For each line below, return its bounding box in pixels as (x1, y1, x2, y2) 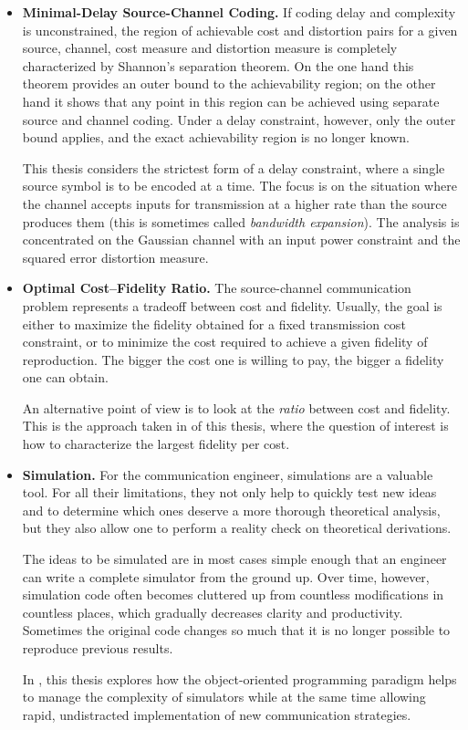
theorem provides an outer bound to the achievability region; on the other (22, 74, 436, 93)
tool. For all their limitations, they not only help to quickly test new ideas (22, 483, 437, 502)
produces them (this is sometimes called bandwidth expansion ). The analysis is (22, 212, 460, 231)
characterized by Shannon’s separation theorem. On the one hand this (22, 56, 414, 75)
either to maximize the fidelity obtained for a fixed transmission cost (22, 314, 406, 333)
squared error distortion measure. (22, 247, 209, 266)
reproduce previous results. (22, 639, 173, 657)
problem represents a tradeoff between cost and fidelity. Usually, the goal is (22, 296, 442, 315)
